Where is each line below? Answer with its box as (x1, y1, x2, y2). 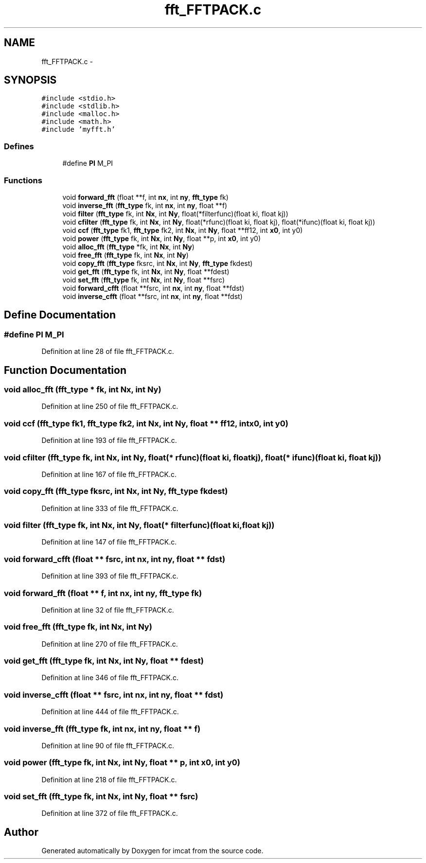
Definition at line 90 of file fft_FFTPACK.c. (41, 741, 175, 750)
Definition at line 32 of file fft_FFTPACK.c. (41, 605, 174, 614)
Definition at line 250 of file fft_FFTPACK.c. (41, 402, 178, 411)
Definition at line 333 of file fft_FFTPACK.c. (41, 504, 178, 512)
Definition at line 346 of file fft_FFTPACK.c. (41, 673, 179, 682)
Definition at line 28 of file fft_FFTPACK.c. (41, 347, 174, 356)
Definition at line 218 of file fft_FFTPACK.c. (41, 775, 177, 784)
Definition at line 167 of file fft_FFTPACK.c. (41, 470, 177, 478)
